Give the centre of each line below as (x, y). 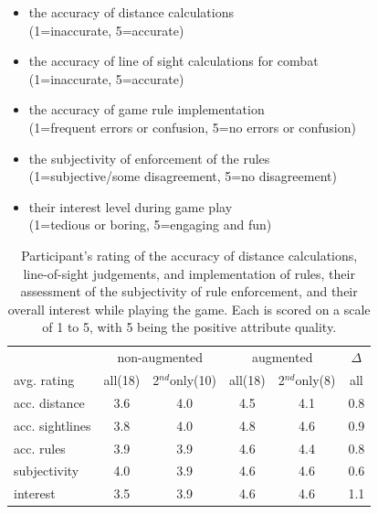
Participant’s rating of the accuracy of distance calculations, (189, 255)
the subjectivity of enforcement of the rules (149, 158)
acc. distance (49, 402)
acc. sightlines (52, 425)
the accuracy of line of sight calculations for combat (173, 61)
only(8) (315, 380)
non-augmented (160, 357)
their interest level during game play (131, 206)
